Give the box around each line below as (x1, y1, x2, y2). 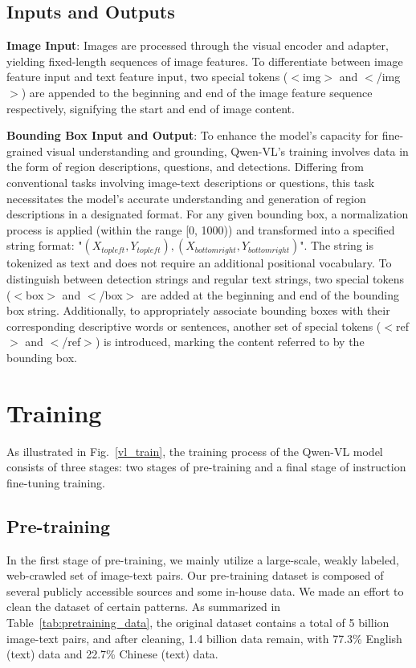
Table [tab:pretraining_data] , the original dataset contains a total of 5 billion (6, 613, 389, 630)
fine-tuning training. (6, 474, 105, 491)
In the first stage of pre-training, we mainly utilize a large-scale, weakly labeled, (6, 551, 399, 568)
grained (6, 142, 43, 159)
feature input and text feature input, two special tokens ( (6, 68, 288, 85)
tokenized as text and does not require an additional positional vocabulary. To (6, 255, 392, 271)
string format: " (6, 237, 83, 254)
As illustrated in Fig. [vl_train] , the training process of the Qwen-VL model (6, 442, 383, 459)
